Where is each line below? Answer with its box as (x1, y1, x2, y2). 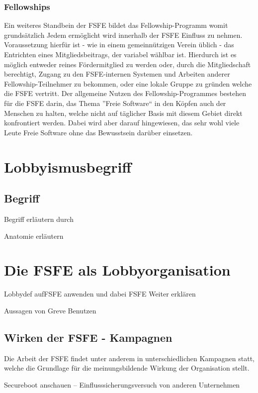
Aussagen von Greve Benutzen (4, 305, 96, 315)
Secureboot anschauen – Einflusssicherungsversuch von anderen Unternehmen (4, 379, 240, 390)
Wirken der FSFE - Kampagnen (4, 329, 172, 345)
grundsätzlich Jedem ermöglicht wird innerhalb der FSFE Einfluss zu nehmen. (4, 29, 243, 40)
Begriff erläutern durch (4, 213, 74, 224)
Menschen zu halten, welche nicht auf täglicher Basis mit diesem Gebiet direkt (4, 107, 243, 118)
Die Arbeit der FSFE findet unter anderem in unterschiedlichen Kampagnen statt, (4, 353, 255, 363)
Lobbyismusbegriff (4, 156, 132, 177)
